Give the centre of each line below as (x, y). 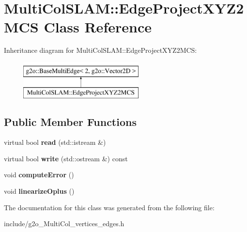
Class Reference (98, 27)
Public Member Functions (70, 122)
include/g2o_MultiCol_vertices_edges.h (64, 224)
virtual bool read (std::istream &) (55, 142)
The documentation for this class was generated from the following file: (109, 207)
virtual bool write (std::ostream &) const (66, 158)
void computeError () (39, 175)
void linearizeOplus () (39, 191)
